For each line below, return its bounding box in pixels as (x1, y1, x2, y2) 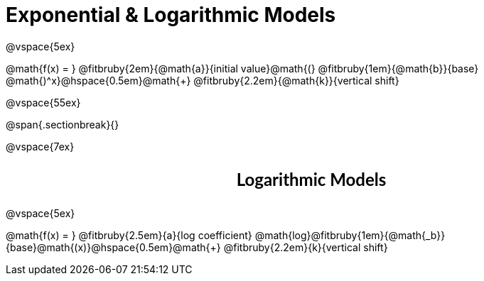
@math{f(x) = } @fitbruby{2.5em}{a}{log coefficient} (6, 228, 252, 241)
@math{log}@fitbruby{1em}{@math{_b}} (254, 228, 446, 241)
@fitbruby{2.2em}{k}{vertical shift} (223, 241, 388, 253)
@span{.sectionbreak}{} (6, 118, 119, 131)
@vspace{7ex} (6, 140, 75, 153)
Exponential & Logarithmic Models (6, 3, 336, 27)
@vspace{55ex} (6, 96, 81, 109)
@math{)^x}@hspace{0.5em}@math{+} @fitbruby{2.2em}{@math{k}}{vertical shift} (6, 74, 399, 87)
